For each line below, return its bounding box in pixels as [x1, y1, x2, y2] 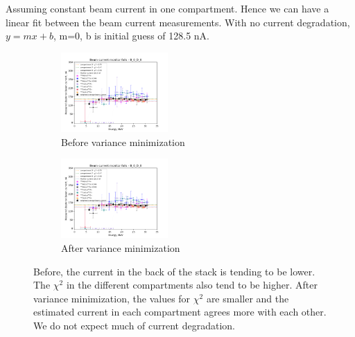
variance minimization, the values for [33, 291, 191, 305]
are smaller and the [206, 291, 289, 305]
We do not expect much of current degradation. [33, 318, 236, 332]
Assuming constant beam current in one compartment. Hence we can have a [6, 1, 329, 15]
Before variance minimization [61, 134, 185, 149]
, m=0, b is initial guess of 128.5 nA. [53, 28, 209, 43]
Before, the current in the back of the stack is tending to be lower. [33, 264, 315, 278]
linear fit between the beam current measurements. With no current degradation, [6, 15, 350, 29]
